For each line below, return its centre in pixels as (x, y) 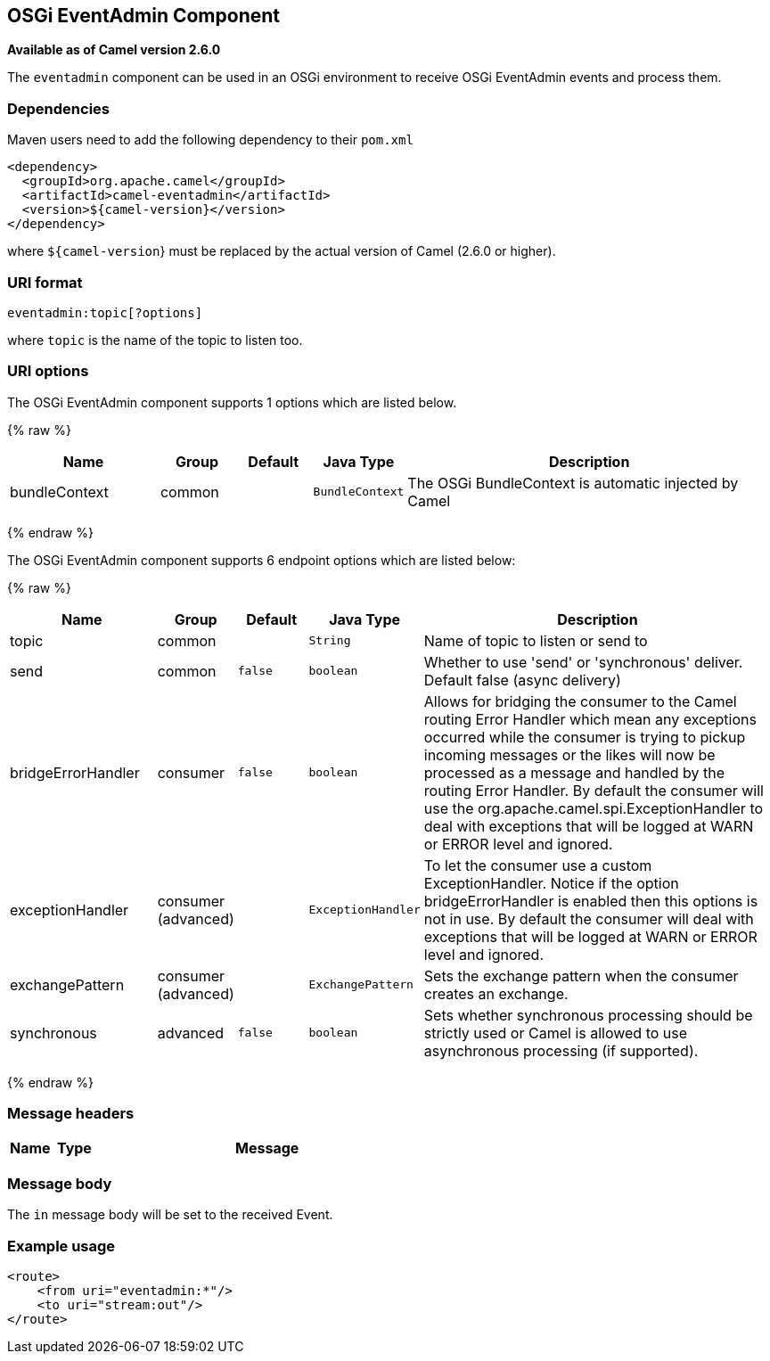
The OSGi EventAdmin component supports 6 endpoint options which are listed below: (262, 560)
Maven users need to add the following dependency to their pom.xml (210, 140)
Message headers (71, 1114)
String (330, 641)
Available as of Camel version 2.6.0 (114, 50)
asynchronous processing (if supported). (561, 1050)
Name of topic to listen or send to (536, 640)
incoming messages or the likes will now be (569, 754)
